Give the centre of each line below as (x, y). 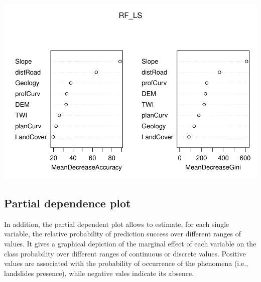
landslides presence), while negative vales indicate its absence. (99, 273)
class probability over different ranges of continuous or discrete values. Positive (125, 253)
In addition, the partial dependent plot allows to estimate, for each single (117, 224)
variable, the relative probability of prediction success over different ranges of (122, 234)
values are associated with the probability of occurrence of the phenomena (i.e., (126, 263)
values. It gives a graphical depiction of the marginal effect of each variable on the (130, 243)
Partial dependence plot (68, 203)
